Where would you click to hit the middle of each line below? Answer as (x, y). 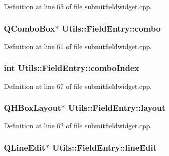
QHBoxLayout (33, 108)
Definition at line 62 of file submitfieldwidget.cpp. (78, 126)
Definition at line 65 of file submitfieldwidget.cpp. (78, 6)
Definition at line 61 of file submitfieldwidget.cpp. (78, 46)
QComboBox (29, 28)
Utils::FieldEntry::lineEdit (104, 147)
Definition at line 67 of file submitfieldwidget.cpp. (78, 86)
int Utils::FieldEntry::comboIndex (72, 68)
